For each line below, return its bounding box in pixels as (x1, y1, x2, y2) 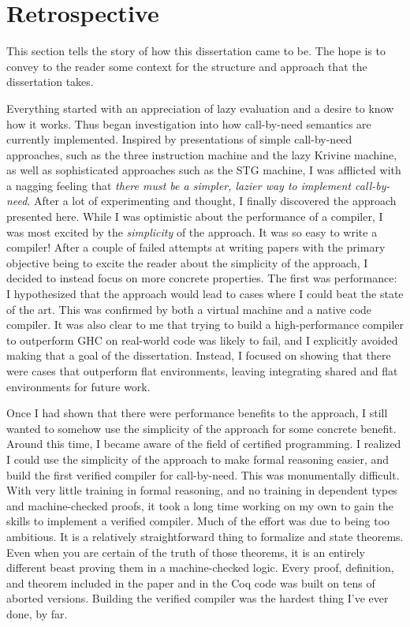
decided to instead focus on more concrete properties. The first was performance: (6, 270, 397, 286)
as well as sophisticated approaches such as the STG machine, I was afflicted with (6, 162, 401, 178)
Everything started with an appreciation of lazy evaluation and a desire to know (6, 99, 394, 116)
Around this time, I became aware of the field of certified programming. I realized (6, 435, 401, 452)
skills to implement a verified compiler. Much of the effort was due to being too (6, 513, 390, 529)
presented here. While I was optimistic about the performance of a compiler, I (6, 208, 383, 225)
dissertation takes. (6, 73, 94, 90)
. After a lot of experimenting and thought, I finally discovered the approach (27, 192, 397, 209)
